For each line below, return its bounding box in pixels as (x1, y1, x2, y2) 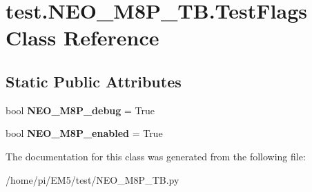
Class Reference (6, 23, 159, 52)
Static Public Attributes (6, 70, 182, 92)
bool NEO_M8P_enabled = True (6, 126, 163, 140)
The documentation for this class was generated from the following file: (6, 149, 306, 163)
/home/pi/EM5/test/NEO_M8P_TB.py (6, 172, 179, 186)
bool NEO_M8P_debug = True (6, 103, 155, 117)
